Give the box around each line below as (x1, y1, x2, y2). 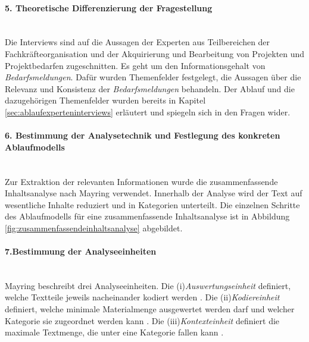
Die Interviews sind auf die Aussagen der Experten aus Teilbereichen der (5, 36, 270, 48)
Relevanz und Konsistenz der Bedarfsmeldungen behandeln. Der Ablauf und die (5, 82, 295, 95)
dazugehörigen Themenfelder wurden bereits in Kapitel (5, 94, 206, 106)
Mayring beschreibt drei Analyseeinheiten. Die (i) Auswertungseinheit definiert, (5, 279, 291, 291)
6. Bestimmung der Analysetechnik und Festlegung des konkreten (5, 129, 280, 142)
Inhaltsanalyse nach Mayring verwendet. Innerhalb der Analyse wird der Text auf (5, 187, 302, 199)
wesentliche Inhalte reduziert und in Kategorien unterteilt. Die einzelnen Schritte (5, 198, 300, 211)
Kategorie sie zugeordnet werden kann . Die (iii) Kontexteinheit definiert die (5, 314, 280, 327)
